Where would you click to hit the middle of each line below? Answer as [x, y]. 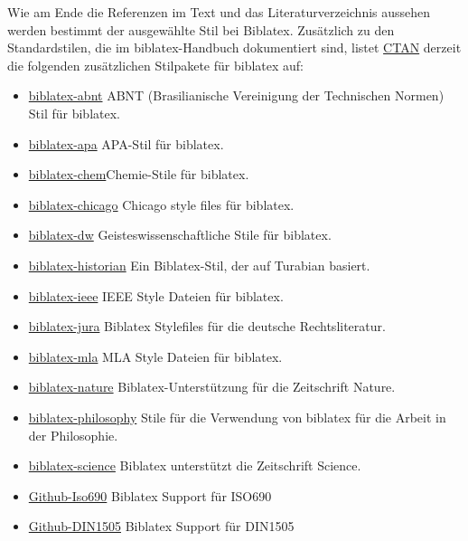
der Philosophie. [73, 435]
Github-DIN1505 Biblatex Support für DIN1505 [161, 526]
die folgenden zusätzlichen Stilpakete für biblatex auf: [155, 65]
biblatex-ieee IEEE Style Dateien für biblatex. [156, 295]
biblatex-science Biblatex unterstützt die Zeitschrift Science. [195, 465]
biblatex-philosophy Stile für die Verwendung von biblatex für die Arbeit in [237, 417]
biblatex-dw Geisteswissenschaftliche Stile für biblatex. [180, 235]
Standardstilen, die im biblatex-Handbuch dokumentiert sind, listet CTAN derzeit [234, 47]
